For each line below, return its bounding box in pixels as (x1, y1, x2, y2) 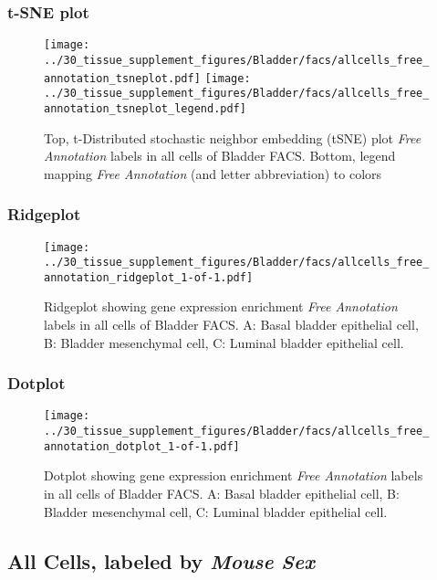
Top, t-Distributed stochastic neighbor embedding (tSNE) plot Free (44, 128, 421, 147)
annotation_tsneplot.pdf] (44, 71, 201, 85)
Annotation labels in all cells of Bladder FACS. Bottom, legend (44, 146, 396, 165)
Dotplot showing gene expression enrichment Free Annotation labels (44, 466, 423, 485)
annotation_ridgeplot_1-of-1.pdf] (44, 270, 254, 284)
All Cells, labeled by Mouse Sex (7, 546, 315, 575)
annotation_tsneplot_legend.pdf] (44, 101, 246, 115)
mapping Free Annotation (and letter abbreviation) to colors (44, 163, 382, 183)
